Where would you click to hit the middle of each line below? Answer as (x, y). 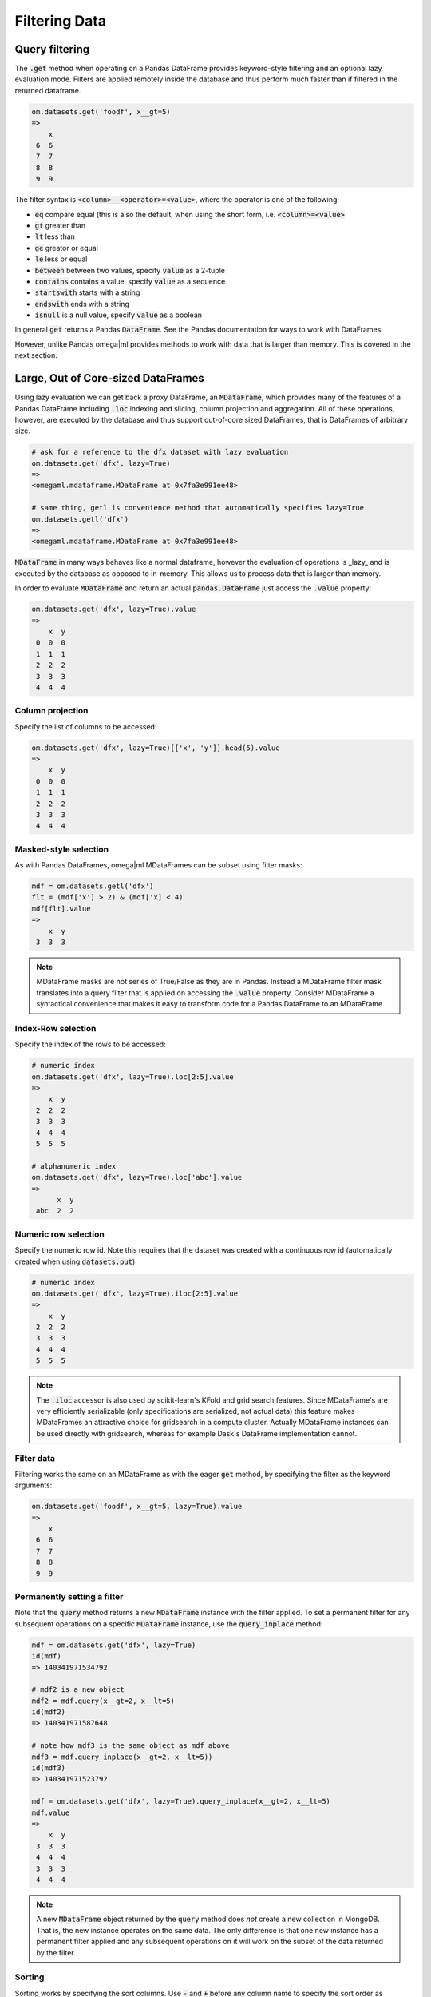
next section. (36, 355)
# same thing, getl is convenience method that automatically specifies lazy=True (198, 508)
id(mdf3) (49, 1768)
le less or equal (61, 259)
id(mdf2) (49, 1712)
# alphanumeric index (74, 1166)
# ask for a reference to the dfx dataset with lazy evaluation (160, 452)
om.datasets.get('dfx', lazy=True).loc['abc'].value (137, 1177)
